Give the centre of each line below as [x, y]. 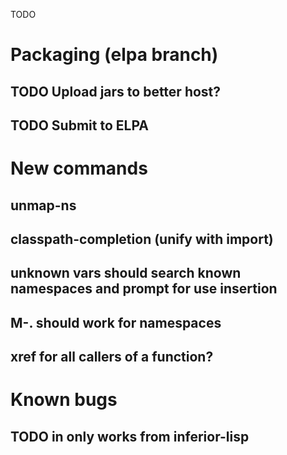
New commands [79, 168]
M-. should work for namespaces [116, 322]
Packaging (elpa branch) [114, 55]
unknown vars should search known [126, 273]
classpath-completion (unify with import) [142, 239]
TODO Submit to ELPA [79, 125]
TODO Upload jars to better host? [116, 91]
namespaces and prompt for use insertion [144, 289]
